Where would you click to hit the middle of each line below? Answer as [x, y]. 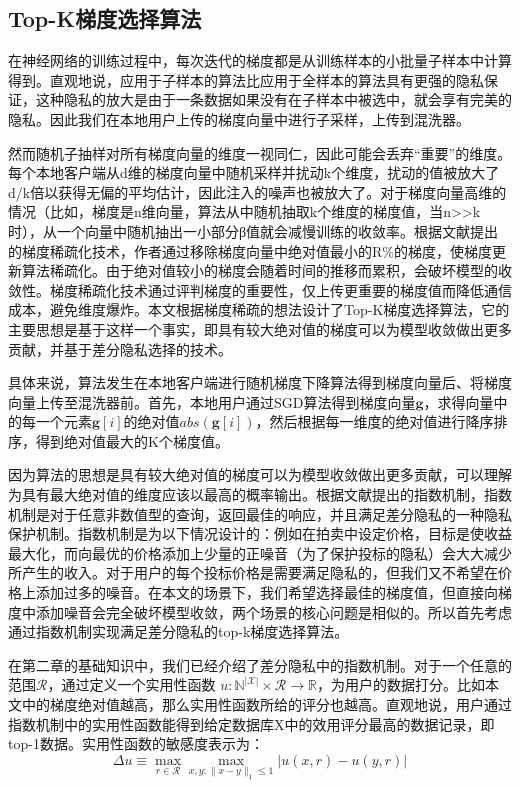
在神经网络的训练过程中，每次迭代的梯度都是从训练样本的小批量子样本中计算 [260, 60]
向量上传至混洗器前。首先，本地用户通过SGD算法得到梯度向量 [212, 401]
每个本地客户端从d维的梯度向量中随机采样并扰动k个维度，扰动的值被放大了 [254, 172]
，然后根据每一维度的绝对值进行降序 [374, 421]
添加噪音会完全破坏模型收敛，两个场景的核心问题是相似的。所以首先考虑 [273, 611]
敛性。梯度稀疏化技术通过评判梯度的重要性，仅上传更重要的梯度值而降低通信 [260, 289]
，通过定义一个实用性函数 [131, 684]
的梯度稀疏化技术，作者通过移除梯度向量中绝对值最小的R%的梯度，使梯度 [250, 250]
